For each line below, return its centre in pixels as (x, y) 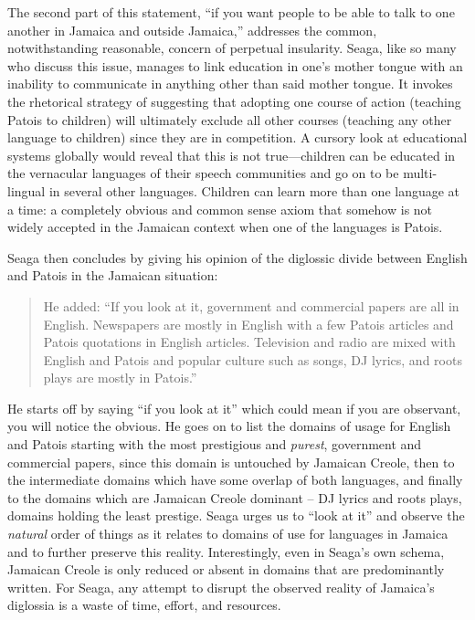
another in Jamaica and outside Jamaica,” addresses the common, (192, 30)
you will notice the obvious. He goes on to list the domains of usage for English (229, 426)
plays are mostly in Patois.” (120, 378)
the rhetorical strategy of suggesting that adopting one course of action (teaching (234, 101)
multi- (420, 173)
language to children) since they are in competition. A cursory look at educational (237, 137)
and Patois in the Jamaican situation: (113, 275)
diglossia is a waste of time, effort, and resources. (144, 605)
